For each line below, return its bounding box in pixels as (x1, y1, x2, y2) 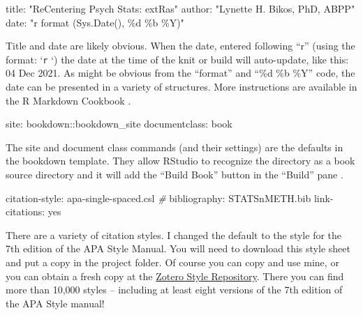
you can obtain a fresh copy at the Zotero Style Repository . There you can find (6, 268, 344, 283)
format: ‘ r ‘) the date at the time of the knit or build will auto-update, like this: (6, 52, 349, 66)
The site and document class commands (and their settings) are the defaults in (6, 139, 343, 154)
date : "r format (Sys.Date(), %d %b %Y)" (6, 15, 184, 29)
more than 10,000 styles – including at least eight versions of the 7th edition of (6, 282, 343, 297)
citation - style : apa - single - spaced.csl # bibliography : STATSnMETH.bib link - (6, 190, 334, 205)
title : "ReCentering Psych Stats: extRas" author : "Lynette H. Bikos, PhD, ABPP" (6, 1, 355, 15)
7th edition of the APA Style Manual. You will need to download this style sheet (6, 241, 350, 256)
